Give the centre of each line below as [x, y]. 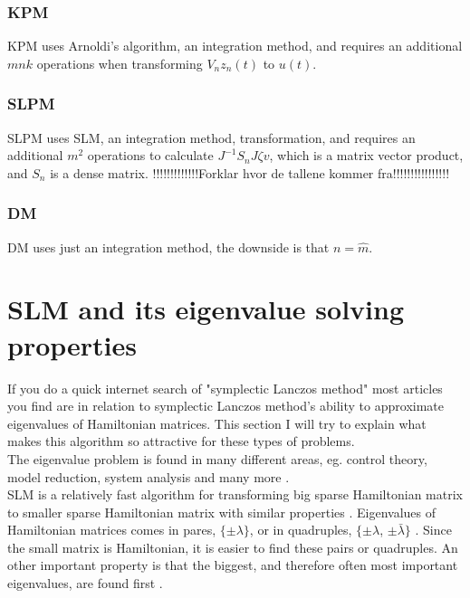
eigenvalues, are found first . [85, 583]
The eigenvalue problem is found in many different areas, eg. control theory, [217, 458]
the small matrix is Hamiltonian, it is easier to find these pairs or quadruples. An [233, 547]
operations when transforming [120, 63]
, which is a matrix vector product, [366, 155]
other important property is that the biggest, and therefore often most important [233, 565]
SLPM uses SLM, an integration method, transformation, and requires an [211, 137]
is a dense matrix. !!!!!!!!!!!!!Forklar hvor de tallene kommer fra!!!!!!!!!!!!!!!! [250, 172]
